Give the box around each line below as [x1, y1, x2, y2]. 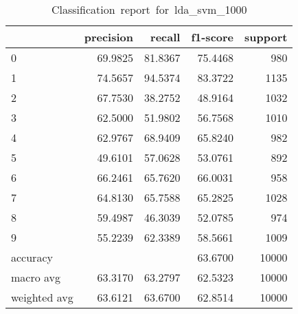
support [244, 29, 288, 45]
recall [150, 29, 181, 45]
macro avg [11, 269, 61, 285]
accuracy [11, 249, 53, 265]
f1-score [191, 29, 234, 45]
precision [84, 29, 133, 45]
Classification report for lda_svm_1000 [51, 1, 247, 17]
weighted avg [11, 289, 73, 305]
